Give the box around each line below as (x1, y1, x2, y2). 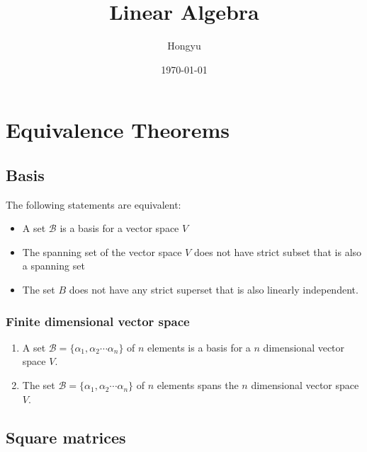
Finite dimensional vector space (6, 312, 190, 330)
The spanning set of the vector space (22, 244, 182, 259)
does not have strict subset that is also (193, 244, 362, 259)
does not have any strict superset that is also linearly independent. (69, 282, 358, 297)
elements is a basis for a (147, 340, 251, 354)
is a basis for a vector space (60, 221, 179, 236)
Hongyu (167, 38, 201, 53)
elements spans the (157, 378, 239, 393)
